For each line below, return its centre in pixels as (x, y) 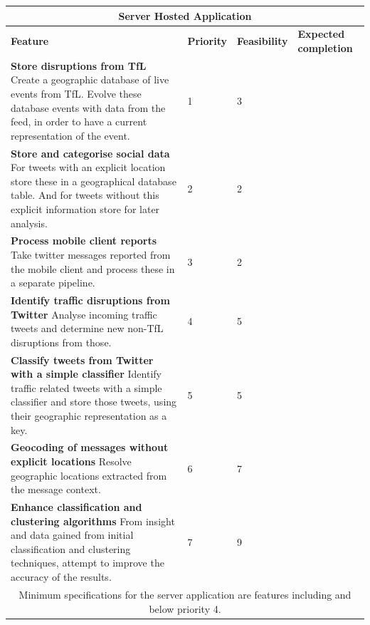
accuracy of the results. (61, 577)
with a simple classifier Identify (86, 374)
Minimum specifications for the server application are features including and (185, 594)
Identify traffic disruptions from (90, 300)
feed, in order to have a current (79, 122)
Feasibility (263, 41)
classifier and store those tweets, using (94, 402)
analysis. (29, 223)
